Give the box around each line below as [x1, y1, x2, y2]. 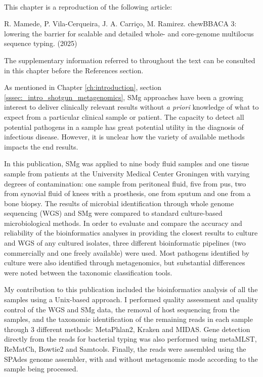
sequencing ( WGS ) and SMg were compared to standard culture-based [4, 208, 223, 218]
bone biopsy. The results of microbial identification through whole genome [4, 198, 234, 208]
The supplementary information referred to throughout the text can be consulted [4, 55, 255, 65]
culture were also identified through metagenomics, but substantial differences [4, 257, 245, 268]
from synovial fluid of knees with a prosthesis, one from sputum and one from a [4, 188, 251, 199]
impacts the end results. [4, 141, 78, 152]
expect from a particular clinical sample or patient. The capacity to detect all [4, 111, 244, 122]
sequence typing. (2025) [4, 38, 77, 49]
